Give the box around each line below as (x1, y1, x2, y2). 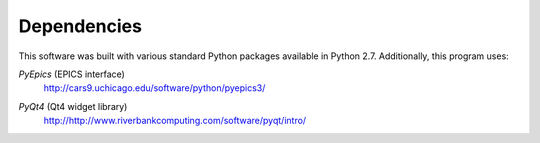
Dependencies (18, 15, 142, 37)
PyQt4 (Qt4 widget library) (18, 100, 128, 112)
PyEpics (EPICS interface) (18, 68, 125, 80)
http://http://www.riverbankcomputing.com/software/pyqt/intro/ (43, 115, 307, 127)
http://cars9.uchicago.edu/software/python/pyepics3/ (43, 82, 266, 94)
